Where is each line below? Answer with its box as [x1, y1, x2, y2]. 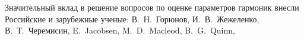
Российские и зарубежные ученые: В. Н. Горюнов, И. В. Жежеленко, [5, 12, 259, 25]
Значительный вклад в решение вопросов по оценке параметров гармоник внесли [5, 1, 299, 13]
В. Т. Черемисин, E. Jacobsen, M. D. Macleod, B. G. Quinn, [5, 24, 235, 36]
